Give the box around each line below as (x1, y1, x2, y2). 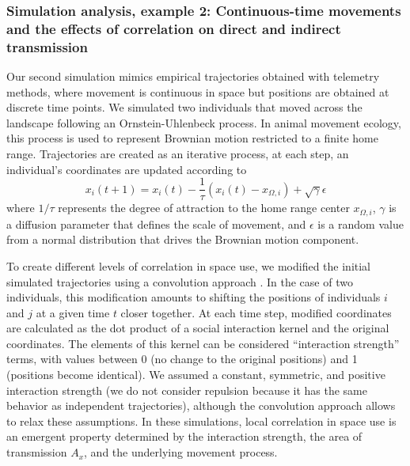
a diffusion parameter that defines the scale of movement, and (6, 215, 306, 232)
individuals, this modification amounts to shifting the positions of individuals (6, 289, 381, 305)
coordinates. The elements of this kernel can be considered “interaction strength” (6, 335, 400, 351)
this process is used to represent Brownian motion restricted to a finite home (6, 130, 378, 146)
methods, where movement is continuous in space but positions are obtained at (6, 83, 389, 100)
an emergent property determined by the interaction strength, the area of (6, 428, 363, 445)
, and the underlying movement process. (84, 444, 278, 460)
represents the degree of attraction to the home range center (58, 199, 350, 216)
